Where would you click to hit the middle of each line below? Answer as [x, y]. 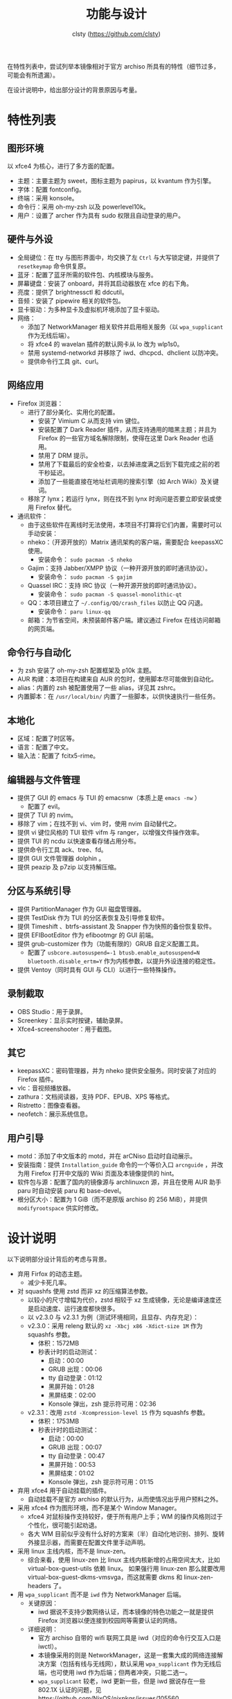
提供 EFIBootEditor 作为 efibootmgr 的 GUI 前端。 [87, 935]
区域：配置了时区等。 [47, 738]
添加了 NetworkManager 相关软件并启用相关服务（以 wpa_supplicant [125, 326]
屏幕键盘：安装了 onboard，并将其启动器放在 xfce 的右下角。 [105, 283]
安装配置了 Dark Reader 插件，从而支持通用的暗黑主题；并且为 [127, 429]
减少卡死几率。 [49, 1282]
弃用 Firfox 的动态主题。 [52, 1274]
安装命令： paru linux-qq [74, 611]
